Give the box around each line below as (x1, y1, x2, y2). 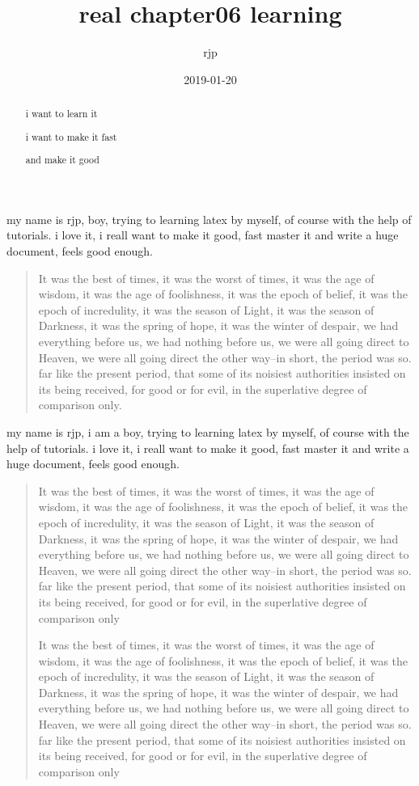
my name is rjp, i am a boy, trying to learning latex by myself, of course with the (6, 423, 409, 440)
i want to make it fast (25, 129, 117, 143)
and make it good (25, 153, 99, 167)
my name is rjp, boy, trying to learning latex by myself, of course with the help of (6, 210, 412, 227)
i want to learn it (25, 107, 98, 120)
